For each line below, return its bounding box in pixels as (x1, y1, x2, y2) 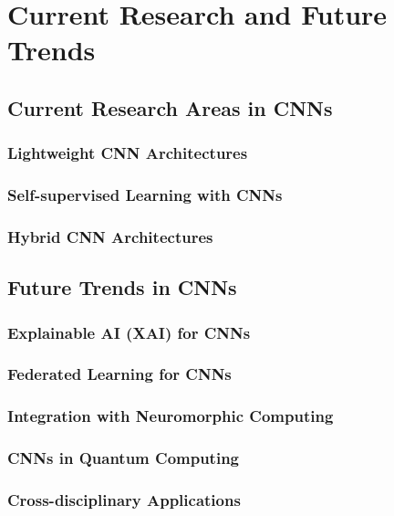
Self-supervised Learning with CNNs (7, 184, 283, 206)
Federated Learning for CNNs (7, 363, 232, 385)
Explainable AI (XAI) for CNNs (7, 321, 251, 343)
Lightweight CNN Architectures (7, 142, 248, 164)
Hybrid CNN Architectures (7, 225, 213, 247)
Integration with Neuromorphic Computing (7, 405, 334, 427)
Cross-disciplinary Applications (7, 488, 241, 511)
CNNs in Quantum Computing (7, 447, 240, 469)
